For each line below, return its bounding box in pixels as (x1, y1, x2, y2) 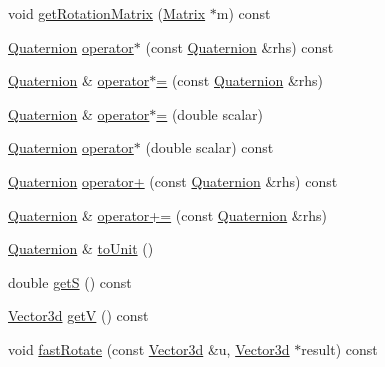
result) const (301, 338, 378, 359)
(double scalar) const (145, 137, 274, 158)
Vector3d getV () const (8, 305, 149, 326)
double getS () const (8, 271, 132, 292)
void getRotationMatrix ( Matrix (8, 3, 206, 23)
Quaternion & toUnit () (8, 238, 154, 259)
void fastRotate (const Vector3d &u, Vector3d (8, 338, 290, 359)
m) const (216, 3, 271, 23)
